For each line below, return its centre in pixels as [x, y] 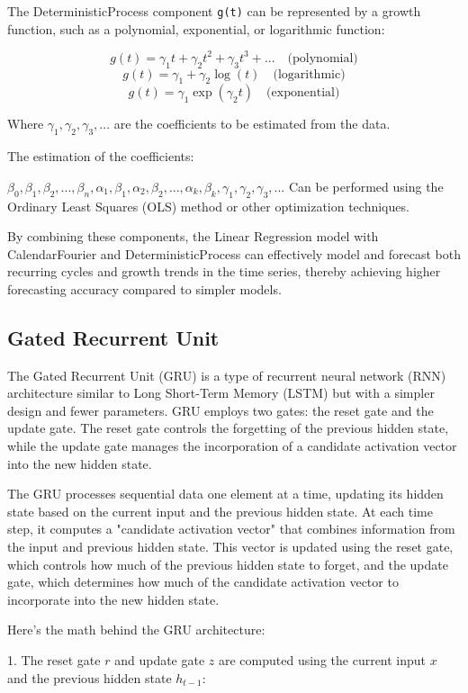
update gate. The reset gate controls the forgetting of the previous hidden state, [228, 428]
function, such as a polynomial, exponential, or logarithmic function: [196, 28]
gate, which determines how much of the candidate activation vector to [203, 582]
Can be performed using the [366, 186]
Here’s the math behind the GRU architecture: [136, 630]
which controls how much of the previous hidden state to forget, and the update [228, 564]
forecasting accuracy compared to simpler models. [144, 288]
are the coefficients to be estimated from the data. [252, 124]
